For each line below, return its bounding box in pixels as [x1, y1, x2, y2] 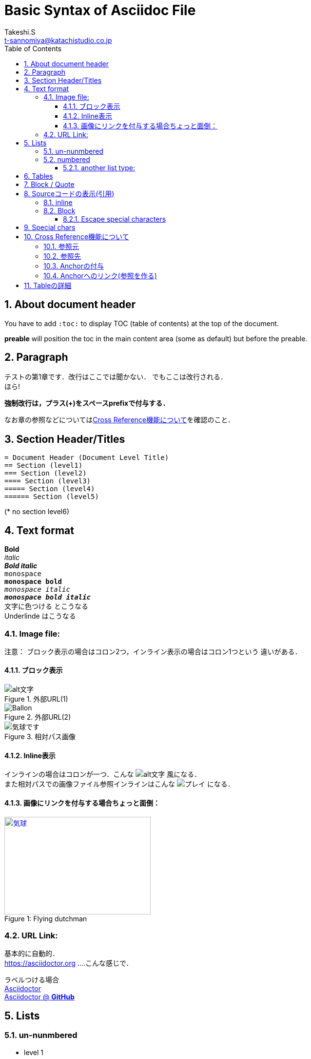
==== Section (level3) [4, 477, 91, 485]
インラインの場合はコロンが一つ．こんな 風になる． [4, 770, 201, 779]
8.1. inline [43, 198, 73, 207]
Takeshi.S [4, 27, 36, 36]
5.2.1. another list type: [63, 163, 135, 172]
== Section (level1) [4, 461, 83, 470]
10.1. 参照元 [43, 242, 79, 250]
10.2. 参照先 [43, 251, 81, 260]
